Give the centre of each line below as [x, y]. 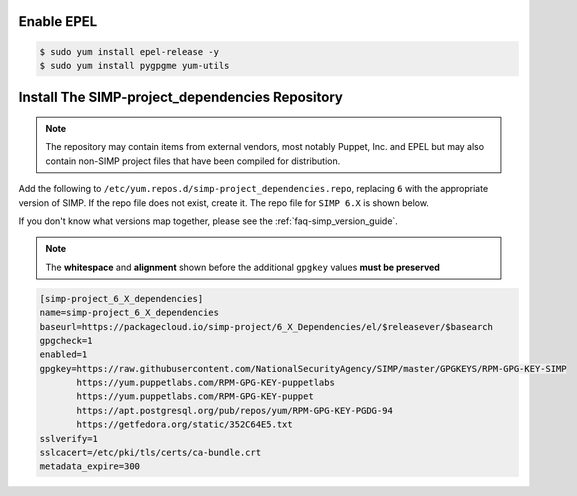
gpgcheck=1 [66, 340]
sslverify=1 [69, 438]
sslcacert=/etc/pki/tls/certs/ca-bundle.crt [150, 453]
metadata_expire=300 [89, 466]
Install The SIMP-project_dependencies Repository [181, 97]
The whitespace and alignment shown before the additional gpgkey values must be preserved [242, 267]
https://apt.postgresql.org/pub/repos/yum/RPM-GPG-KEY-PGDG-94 [235, 410]
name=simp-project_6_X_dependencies [129, 313]
